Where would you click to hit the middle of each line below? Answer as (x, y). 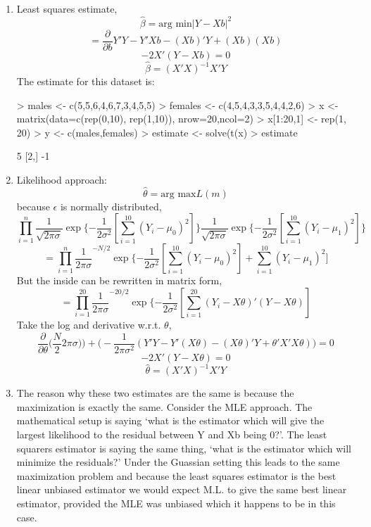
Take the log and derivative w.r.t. (89, 325)
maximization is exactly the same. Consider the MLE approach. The (164, 406)
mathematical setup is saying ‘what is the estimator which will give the (170, 420)
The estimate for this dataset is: (86, 81)
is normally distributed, (111, 206)
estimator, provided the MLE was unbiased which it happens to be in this (176, 503)
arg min (175, 24)
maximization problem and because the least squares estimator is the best (176, 475)
